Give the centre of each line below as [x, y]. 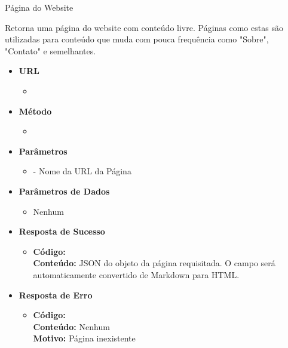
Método [35, 111]
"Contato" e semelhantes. [50, 50]
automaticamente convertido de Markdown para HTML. [136, 274]
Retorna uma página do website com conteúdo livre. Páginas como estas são [144, 27]
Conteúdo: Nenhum [71, 326]
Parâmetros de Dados [64, 191]
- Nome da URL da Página [82, 171]
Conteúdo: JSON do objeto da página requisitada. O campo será [154, 263]
